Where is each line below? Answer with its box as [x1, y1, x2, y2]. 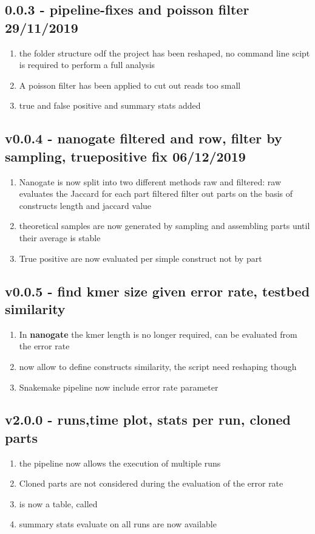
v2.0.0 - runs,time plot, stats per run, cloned [5, 410, 291, 429]
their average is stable [19, 231, 101, 244]
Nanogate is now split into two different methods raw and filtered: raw [19, 175, 282, 188]
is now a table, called [19, 497, 98, 510]
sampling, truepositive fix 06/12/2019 [5, 146, 246, 165]
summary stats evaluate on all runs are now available [19, 518, 217, 530]
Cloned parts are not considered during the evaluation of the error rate [19, 477, 283, 490]
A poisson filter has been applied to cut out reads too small [19, 78, 241, 91]
